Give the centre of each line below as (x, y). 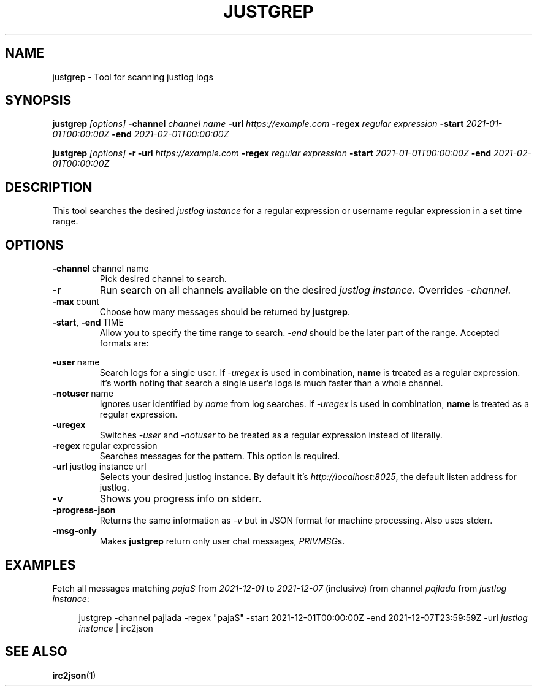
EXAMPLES (40, 565)
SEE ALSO (36, 652)
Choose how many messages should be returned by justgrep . (225, 312)
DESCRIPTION (49, 187)
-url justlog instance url (99, 467)
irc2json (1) (74, 675)
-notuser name (83, 394)
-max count (76, 302)
